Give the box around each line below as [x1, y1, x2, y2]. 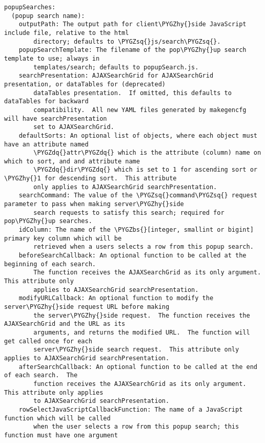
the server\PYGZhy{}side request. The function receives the [33, 311, 250, 319]
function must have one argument [4, 431, 118, 439]
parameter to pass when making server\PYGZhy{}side [4, 200, 184, 208]
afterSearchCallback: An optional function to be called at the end [18, 363, 257, 371]
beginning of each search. [4, 260, 96, 268]
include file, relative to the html [4, 29, 129, 36]
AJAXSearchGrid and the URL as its [4, 320, 126, 328]
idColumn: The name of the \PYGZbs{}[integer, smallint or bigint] [18, 226, 254, 234]
